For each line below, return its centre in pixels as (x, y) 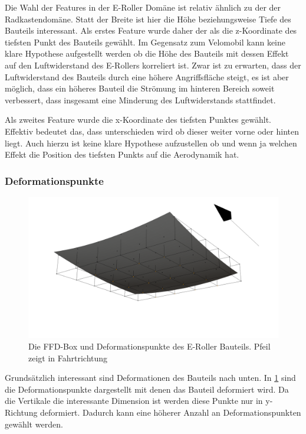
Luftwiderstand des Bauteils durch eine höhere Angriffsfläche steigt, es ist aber (147, 76)
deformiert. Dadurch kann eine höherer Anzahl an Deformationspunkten (171, 412)
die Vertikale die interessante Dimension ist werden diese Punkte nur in (134, 401)
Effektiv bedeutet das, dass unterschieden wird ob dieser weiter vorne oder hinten (152, 131)
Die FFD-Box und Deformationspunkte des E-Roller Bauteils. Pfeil (149, 346)
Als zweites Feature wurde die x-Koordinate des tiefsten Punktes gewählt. (138, 120)
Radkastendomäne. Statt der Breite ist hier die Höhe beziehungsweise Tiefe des (148, 19)
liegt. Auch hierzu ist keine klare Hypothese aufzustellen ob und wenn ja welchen (151, 143)
